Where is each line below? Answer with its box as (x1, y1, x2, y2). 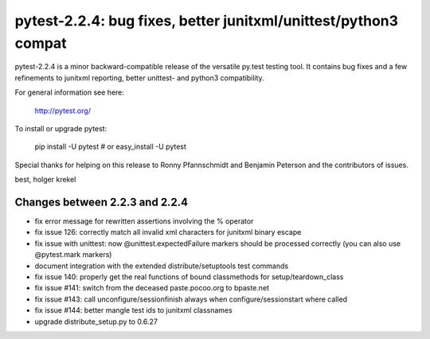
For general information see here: (14, 88, 125, 97)
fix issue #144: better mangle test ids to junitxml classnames (34, 306, 233, 315)
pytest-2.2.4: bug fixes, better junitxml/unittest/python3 (14, 12, 398, 29)
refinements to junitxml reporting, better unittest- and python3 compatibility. (14, 72, 264, 83)
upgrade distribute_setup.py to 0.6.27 (34, 317, 158, 326)
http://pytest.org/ (34, 106, 92, 115)
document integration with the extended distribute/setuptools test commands (34, 261, 289, 271)
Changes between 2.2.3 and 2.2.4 (14, 195, 189, 208)
